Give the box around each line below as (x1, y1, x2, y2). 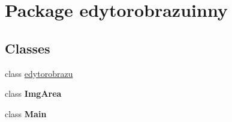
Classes (5, 38, 50, 57)
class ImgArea (5, 87, 62, 100)
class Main (5, 107, 47, 120)
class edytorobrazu (5, 67, 73, 79)
